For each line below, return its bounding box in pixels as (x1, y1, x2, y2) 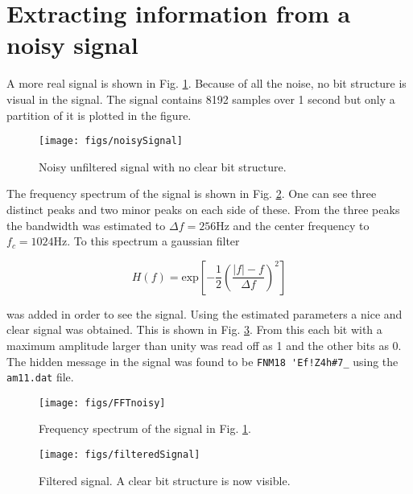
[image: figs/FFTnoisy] (39, 397, 166, 409)
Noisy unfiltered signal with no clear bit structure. (39, 158, 287, 175)
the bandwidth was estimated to (6, 216, 166, 233)
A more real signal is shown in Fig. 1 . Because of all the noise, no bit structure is (6, 75, 407, 92)
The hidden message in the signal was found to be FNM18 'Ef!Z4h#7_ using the (6, 352, 399, 369)
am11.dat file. (6, 368, 74, 385)
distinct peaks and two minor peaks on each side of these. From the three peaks (6, 200, 400, 217)
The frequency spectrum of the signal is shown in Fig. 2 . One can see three (6, 185, 377, 202)
